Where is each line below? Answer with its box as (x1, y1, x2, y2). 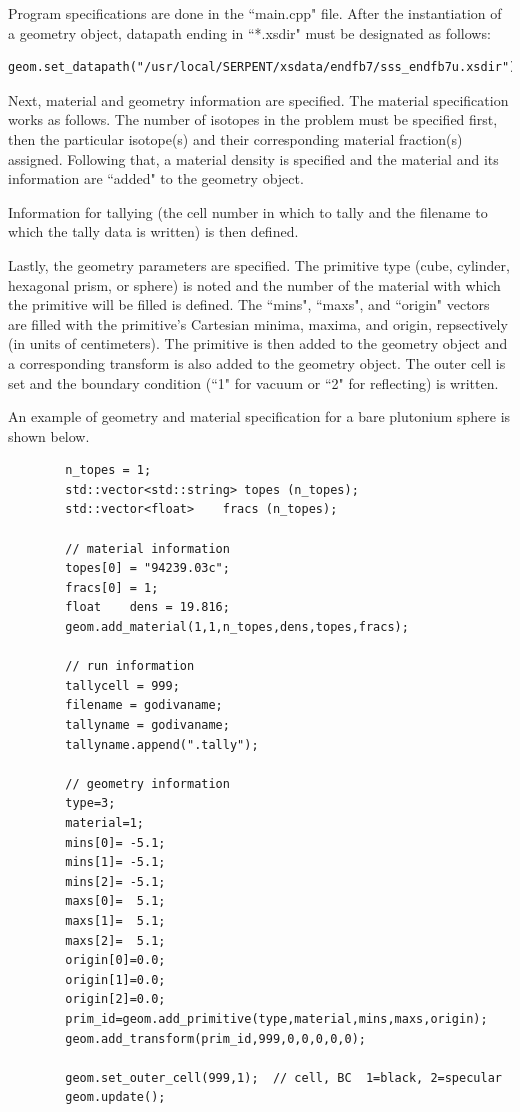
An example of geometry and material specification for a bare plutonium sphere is (8, 406, 511, 427)
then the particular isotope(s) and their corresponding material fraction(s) (8, 128, 463, 149)
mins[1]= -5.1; (65, 855, 166, 870)
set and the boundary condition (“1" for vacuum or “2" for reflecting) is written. (8, 372, 499, 393)
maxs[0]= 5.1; (65, 894, 166, 909)
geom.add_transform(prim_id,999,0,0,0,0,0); (65, 1031, 366, 1046)
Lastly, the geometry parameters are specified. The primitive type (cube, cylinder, (8, 254, 510, 275)
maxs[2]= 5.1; (65, 933, 166, 948)
